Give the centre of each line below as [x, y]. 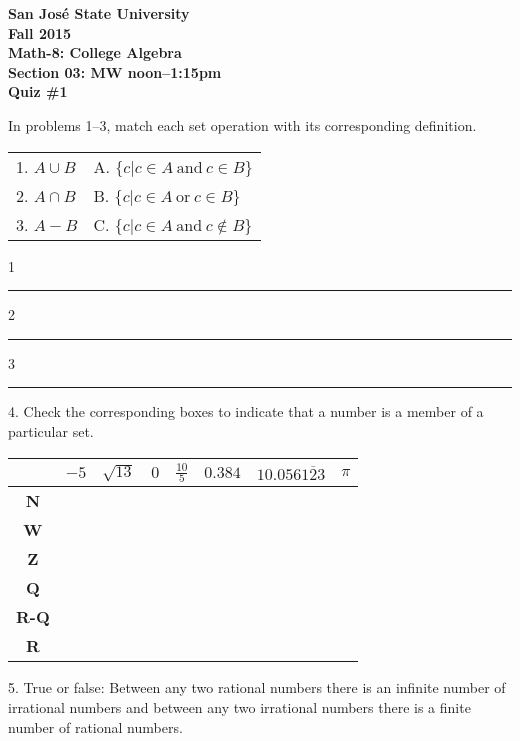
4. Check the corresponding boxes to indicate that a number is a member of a [246, 411]
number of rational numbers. [95, 726]
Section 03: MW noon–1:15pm [115, 71]
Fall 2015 [40, 32]
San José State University [99, 13]
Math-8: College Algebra [95, 52]
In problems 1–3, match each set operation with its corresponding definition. [242, 124]
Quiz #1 [38, 91]
